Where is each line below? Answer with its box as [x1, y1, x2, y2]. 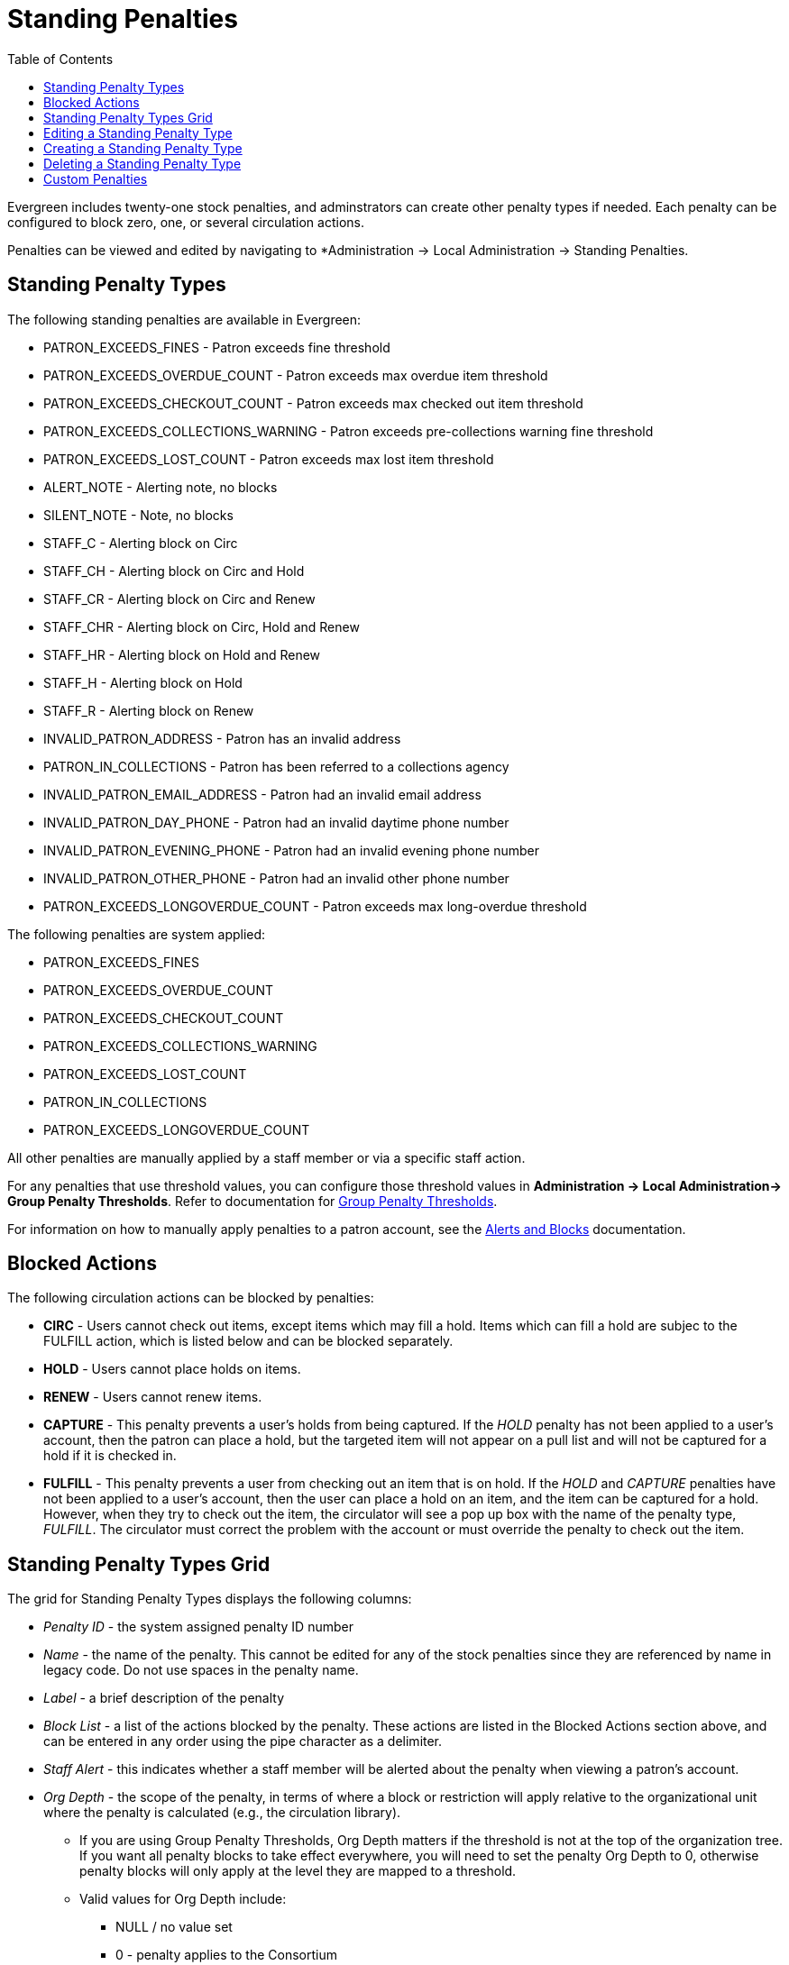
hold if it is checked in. [43, 1448, 177, 1464]
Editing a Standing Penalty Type [43, 124, 233, 141]
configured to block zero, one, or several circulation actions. [7, 214, 364, 230]
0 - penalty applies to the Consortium [115, 1947, 337, 1963]
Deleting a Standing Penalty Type [43, 155, 242, 171]
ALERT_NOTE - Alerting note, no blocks [43, 479, 278, 495]
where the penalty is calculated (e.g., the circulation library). [43, 1805, 401, 1821]
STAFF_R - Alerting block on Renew [43, 702, 254, 718]
